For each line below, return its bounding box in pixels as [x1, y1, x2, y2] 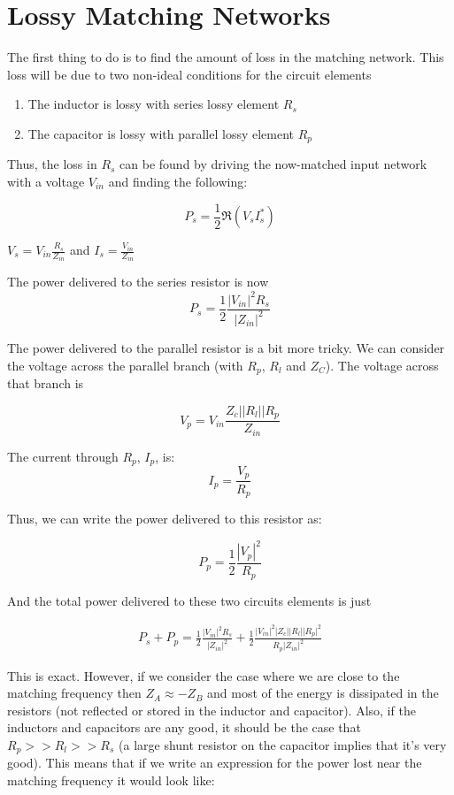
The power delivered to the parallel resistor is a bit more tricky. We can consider [7, 338, 445, 356]
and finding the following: [108, 172, 248, 190]
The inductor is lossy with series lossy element [27, 95, 280, 113]
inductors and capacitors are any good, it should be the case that [7, 718, 361, 737]
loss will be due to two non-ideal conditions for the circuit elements [7, 65, 372, 83]
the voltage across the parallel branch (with [7, 355, 243, 374]
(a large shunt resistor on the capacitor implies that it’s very [119, 736, 447, 754]
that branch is [7, 374, 84, 393]
